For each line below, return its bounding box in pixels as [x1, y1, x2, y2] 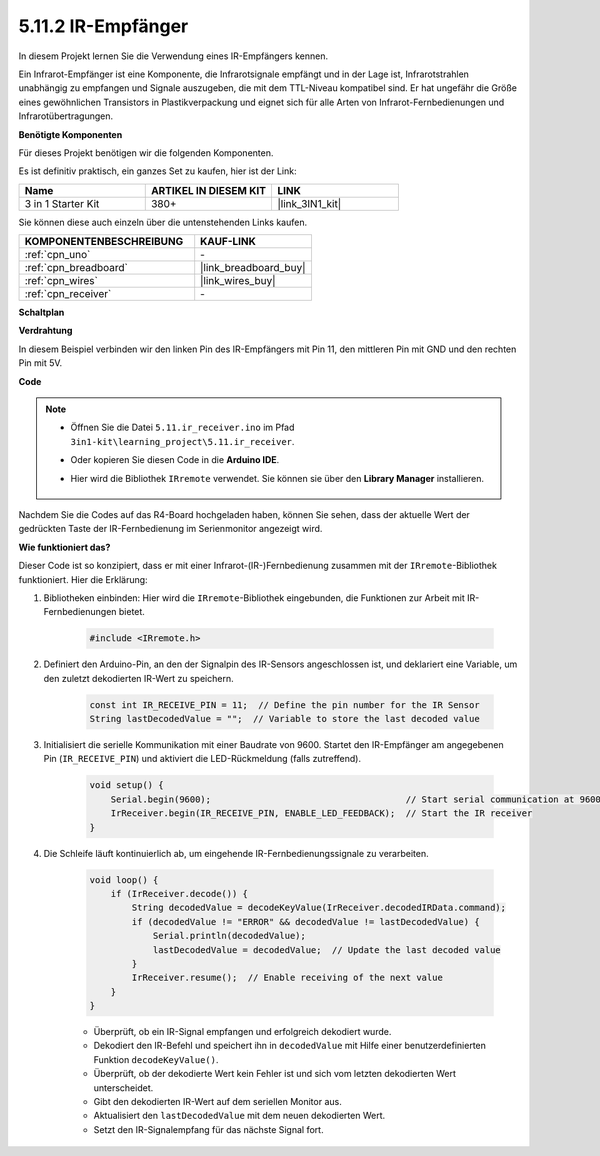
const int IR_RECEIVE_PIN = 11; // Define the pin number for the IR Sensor [89, 699, 480, 710]
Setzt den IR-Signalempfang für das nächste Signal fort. [93, 1123, 324, 1135]
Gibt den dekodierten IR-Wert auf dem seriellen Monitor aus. [93, 1096, 342, 1107]
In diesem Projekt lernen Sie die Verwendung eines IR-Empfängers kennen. [18, 50, 329, 62]
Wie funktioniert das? [18, 541, 111, 553]
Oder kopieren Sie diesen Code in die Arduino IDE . [70, 454, 280, 466]
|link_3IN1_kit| [277, 196, 342, 210]
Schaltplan [18, 306, 65, 319]
